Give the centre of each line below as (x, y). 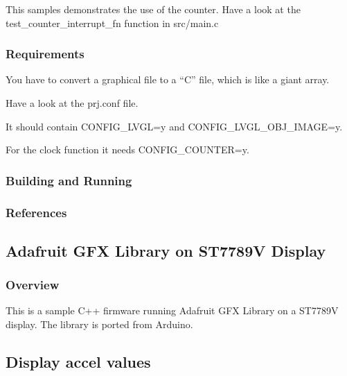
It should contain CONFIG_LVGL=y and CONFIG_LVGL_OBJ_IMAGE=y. (174, 126)
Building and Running (69, 180)
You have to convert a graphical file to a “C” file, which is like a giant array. (168, 79)
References (36, 212)
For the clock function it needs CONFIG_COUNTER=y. (127, 149)
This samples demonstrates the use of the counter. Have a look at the (153, 9)
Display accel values (78, 362)
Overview (33, 285)
